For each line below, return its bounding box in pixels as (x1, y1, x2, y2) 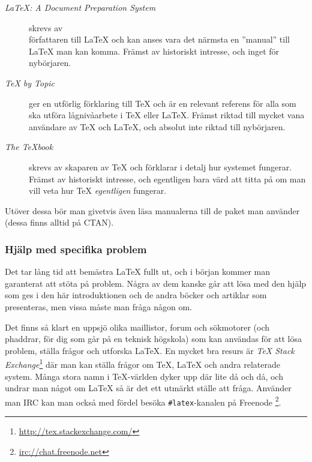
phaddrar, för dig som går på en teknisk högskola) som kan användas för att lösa (5, 332, 302, 345)
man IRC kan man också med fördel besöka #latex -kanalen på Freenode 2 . (5, 394, 281, 408)
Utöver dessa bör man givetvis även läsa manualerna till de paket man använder (5, 204, 300, 217)
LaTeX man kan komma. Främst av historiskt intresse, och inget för (29, 44, 280, 57)
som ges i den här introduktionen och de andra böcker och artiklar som (5, 289, 267, 301)
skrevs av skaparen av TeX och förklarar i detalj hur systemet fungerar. (29, 160, 292, 173)
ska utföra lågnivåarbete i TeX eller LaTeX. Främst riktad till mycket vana (29, 109, 305, 121)
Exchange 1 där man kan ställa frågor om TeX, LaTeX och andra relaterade (5, 356, 280, 370)
